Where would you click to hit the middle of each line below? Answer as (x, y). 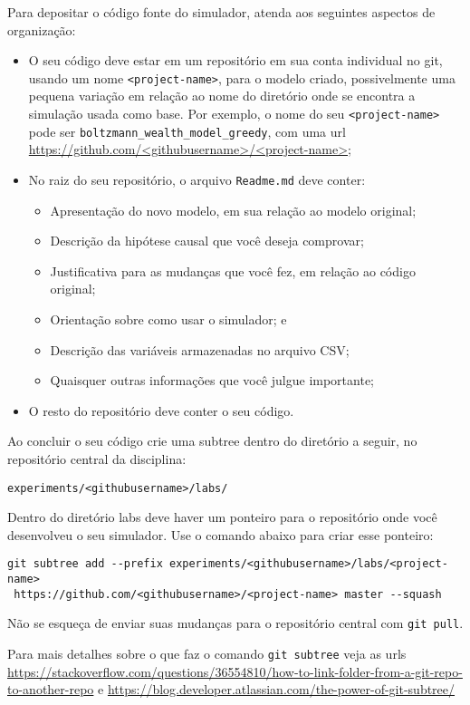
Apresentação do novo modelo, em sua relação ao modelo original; (233, 210)
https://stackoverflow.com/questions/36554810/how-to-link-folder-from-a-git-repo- (235, 671)
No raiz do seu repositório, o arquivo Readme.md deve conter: (197, 179)
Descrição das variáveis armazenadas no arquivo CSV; (200, 349)
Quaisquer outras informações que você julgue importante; (212, 380)
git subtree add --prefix (85, 564)
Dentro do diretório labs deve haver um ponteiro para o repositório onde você (222, 517)
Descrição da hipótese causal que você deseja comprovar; (207, 241)
